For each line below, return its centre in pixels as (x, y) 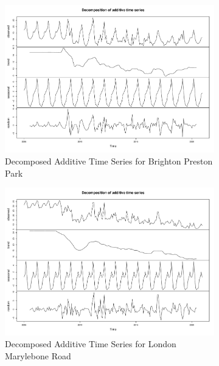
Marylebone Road (38, 355)
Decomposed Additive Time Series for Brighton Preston (109, 161)
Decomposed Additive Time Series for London (91, 344)
